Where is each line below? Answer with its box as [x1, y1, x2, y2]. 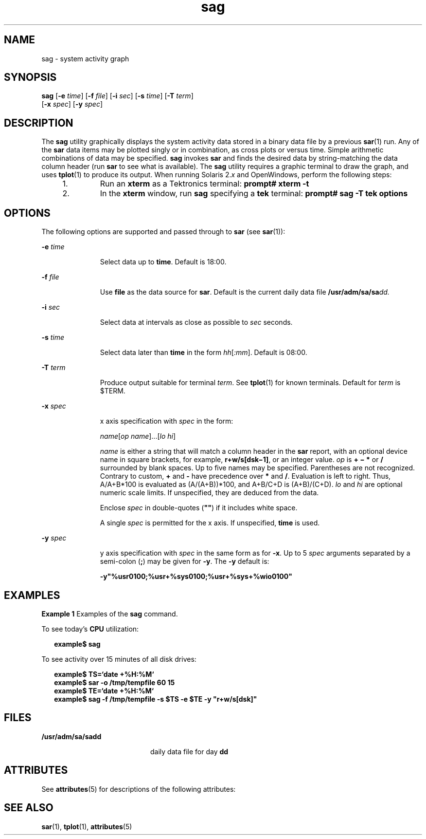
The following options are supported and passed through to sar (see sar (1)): [41, 227, 285, 236]
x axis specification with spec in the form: [100, 417, 233, 426]
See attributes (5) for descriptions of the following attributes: [41, 784, 236, 793]
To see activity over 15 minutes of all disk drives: [41, 654, 196, 663]
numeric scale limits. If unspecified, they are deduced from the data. [100, 488, 319, 497]
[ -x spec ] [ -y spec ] [41, 100, 103, 109]
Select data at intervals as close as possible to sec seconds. [100, 318, 293, 327]
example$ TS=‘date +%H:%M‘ [54, 670, 154, 678]
